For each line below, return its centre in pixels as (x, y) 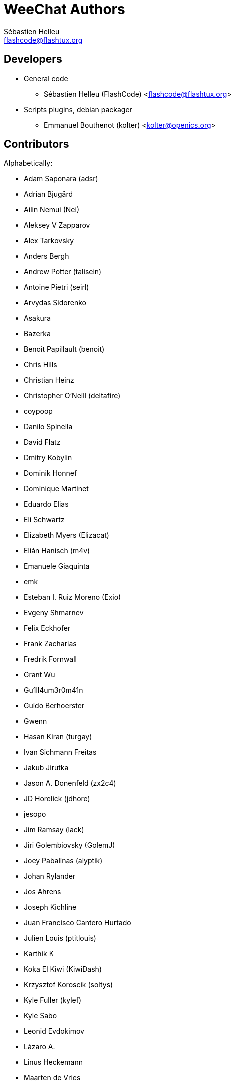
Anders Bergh (47, 256)
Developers (33, 59)
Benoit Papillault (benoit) (64, 349)
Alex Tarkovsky (49, 241)
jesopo (35, 814)
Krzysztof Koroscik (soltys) (69, 985)
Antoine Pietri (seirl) (57, 287)
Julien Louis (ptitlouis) (60, 938)
